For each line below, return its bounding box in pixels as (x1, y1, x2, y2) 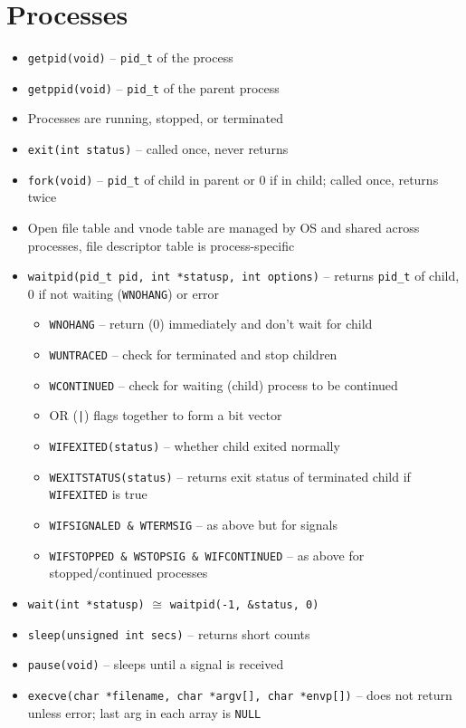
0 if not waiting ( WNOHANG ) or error (27, 283, 220, 302)
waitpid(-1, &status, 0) (169, 598, 319, 611)
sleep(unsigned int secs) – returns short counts (27, 624, 310, 643)
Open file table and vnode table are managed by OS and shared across (27, 217, 420, 236)
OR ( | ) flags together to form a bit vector (49, 406, 282, 425)
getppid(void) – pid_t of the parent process (27, 78, 280, 97)
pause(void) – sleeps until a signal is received (27, 655, 284, 674)
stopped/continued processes (49, 563, 208, 582)
